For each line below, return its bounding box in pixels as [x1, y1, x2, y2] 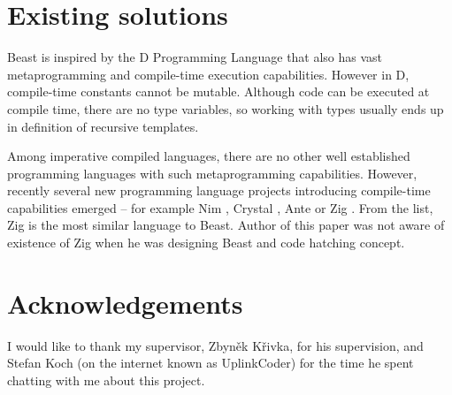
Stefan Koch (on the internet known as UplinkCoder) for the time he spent [7, 353, 414, 372]
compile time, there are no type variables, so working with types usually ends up [7, 99, 444, 118]
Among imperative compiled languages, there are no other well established [7, 147, 410, 165]
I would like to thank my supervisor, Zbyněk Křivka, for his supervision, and [7, 336, 424, 354]
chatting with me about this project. [7, 370, 205, 389]
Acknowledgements [7, 285, 243, 321]
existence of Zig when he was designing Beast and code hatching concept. [7, 233, 405, 252]
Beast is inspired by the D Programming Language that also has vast [7, 48, 383, 66]
